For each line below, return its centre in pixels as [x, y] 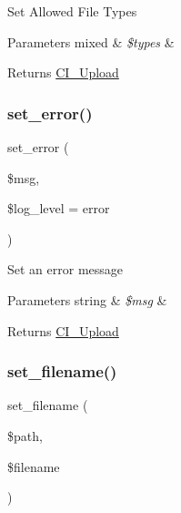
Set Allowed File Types [72, 11]
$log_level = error [59, 208]
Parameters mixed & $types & [91, 41]
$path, [25, 435]
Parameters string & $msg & [87, 299]
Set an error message [65, 269]
